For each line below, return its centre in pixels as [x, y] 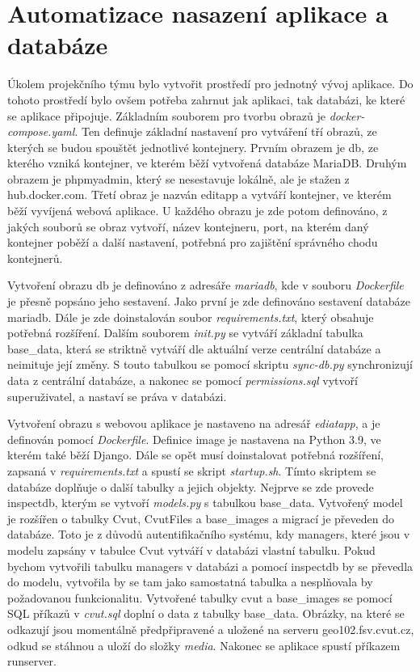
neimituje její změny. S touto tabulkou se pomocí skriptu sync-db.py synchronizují [210, 364]
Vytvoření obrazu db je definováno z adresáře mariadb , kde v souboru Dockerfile [206, 285]
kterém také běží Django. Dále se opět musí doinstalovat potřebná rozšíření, [195, 455]
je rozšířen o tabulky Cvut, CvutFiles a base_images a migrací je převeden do [201, 518]
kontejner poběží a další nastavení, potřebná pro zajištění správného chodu [193, 242]
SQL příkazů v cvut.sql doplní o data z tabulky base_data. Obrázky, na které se [206, 613]
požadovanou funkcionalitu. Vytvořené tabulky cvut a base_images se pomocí [200, 597]
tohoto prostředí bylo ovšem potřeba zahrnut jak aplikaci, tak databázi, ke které [206, 99]
